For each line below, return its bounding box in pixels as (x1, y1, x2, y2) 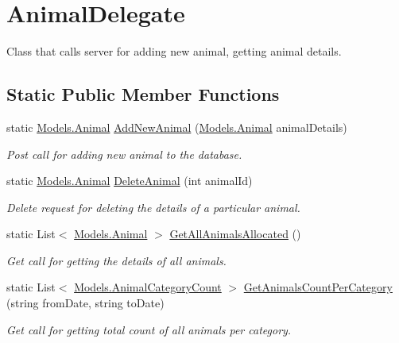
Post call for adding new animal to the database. (6, 145, 242, 162)
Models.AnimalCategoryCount (74, 279, 222, 295)
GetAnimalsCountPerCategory (243, 279, 393, 295)
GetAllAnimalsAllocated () (169, 225, 301, 242)
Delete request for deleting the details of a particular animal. (6, 198, 300, 215)
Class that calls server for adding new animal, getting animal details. (6, 43, 342, 60)
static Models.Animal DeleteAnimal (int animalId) (6, 172, 253, 189)
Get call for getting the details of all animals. (6, 252, 227, 268)
